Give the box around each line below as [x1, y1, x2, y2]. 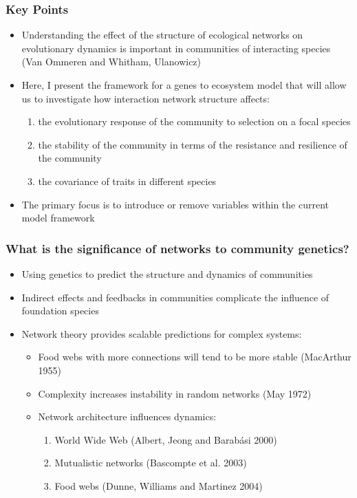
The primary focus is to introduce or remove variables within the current [21, 197, 329, 211]
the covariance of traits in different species [38, 173, 217, 188]
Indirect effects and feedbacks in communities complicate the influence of [21, 290, 329, 304]
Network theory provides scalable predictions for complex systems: [21, 326, 302, 340]
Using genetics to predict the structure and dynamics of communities [21, 266, 313, 281]
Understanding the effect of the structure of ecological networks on [21, 28, 303, 42]
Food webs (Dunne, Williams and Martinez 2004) [54, 478, 263, 492]
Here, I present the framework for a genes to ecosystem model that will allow [21, 78, 347, 91]
